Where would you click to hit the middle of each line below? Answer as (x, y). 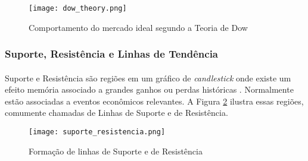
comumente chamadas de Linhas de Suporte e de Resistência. (116, 113)
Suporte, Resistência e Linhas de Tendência (112, 54)
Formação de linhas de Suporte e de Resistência (116, 151)
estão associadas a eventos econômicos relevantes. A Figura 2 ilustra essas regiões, (154, 101)
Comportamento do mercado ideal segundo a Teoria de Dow (138, 27)
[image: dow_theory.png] (78, 8)
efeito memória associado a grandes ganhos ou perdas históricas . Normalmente (149, 89)
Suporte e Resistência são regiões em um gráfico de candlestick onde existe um (148, 78)
